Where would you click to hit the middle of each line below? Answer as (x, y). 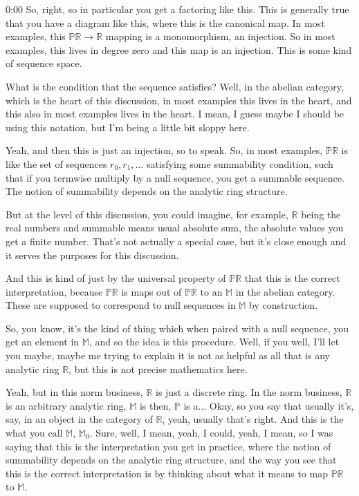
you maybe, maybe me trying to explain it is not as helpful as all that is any (168, 355)
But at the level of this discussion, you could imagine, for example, (147, 214)
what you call (34, 433)
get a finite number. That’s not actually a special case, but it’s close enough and (176, 241)
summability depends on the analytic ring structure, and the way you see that (171, 460)
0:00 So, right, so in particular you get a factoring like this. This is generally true (177, 9)
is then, (155, 405)
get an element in (43, 342)
